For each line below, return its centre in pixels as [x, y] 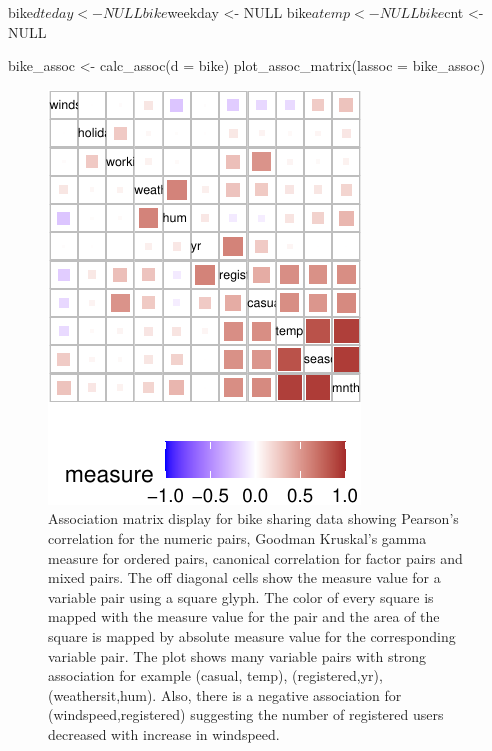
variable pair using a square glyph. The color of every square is [241, 596]
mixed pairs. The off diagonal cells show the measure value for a [244, 577]
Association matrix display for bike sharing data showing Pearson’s [253, 518]
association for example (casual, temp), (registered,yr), [215, 675]
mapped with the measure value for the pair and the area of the [244, 616]
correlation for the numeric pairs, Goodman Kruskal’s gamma [237, 537]
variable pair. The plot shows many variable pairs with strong [237, 655]
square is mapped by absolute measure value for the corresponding [252, 635]
